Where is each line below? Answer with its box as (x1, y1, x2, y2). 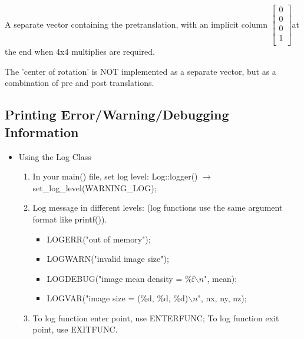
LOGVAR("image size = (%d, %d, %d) (47, 292, 189, 304)
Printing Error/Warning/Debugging (5, 105, 229, 124)
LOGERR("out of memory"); (47, 232, 151, 245)
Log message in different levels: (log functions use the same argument (32, 201, 283, 214)
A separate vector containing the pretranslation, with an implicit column (5, 18, 267, 30)
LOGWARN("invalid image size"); (47, 252, 169, 265)
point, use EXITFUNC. (32, 323, 118, 335)
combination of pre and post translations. (5, 77, 154, 89)
